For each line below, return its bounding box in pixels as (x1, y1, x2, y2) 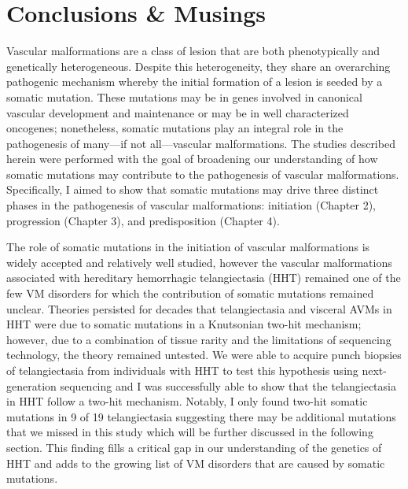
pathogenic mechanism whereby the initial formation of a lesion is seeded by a (6, 73, 383, 90)
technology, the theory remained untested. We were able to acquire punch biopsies (6, 346, 402, 363)
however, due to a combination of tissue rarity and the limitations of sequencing (6, 331, 391, 347)
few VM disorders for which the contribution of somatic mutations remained (6, 285, 374, 302)
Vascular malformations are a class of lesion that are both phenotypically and (6, 43, 380, 59)
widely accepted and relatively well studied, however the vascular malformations (6, 254, 392, 270)
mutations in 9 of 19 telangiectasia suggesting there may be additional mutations (6, 408, 396, 424)
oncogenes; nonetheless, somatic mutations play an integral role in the (6, 120, 344, 136)
